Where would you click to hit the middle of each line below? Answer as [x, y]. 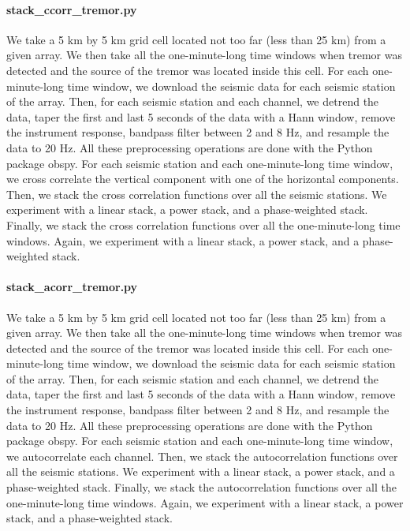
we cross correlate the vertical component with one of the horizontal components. [203, 179]
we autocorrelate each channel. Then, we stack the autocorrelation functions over [202, 456]
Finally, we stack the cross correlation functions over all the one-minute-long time [203, 224]
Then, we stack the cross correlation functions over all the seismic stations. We [197, 194]
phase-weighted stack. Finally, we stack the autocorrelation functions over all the [201, 487]
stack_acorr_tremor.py [72, 287]
